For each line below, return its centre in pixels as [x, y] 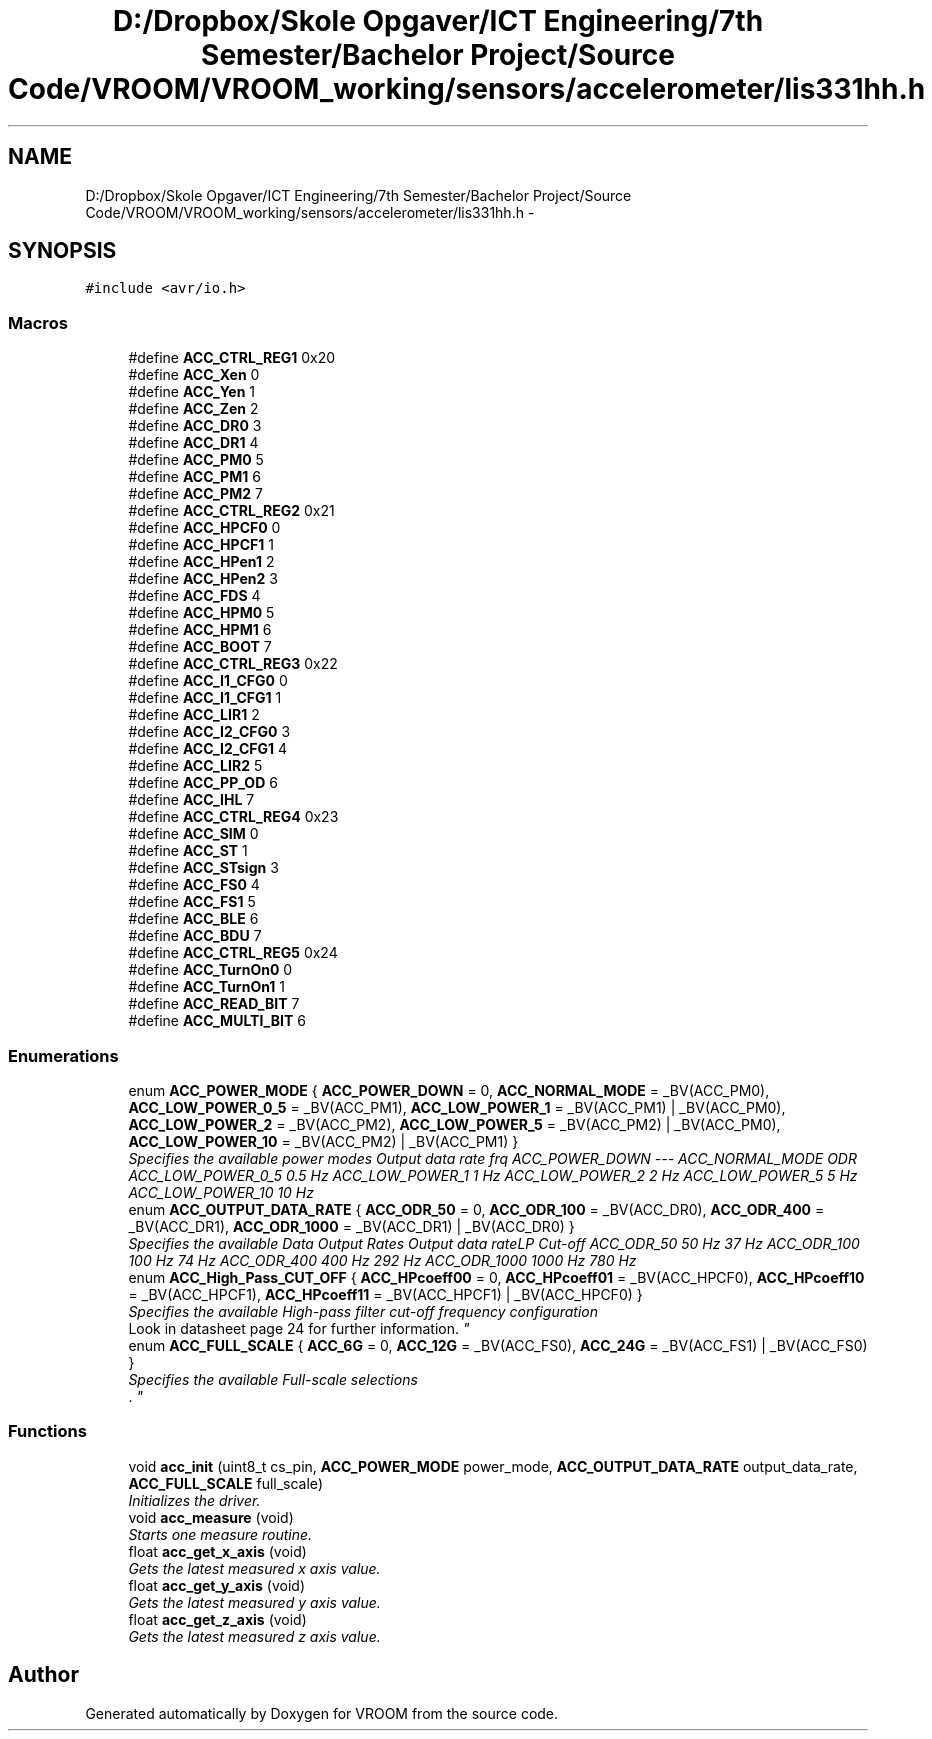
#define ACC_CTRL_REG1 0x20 [232, 358]
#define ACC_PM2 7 [195, 494]
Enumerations [63, 1055]
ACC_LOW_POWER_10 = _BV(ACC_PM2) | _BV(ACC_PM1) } [323, 1141]
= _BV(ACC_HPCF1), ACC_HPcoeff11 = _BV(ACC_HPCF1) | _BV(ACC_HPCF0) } [385, 1294]
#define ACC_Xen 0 [194, 375]
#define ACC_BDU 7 [195, 936]
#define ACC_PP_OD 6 [203, 783]
